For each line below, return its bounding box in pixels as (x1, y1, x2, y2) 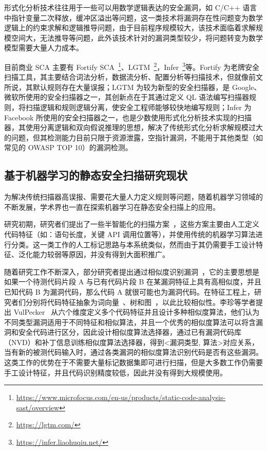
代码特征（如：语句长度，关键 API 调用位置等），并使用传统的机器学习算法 (4, 228, 256, 239)
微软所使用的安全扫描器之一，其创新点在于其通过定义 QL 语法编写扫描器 (4, 92, 249, 102)
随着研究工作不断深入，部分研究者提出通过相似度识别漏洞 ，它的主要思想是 (4, 266, 259, 277)
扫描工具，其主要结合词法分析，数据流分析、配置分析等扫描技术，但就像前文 (4, 71, 263, 82)
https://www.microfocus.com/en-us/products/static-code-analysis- (16, 392, 226, 403)
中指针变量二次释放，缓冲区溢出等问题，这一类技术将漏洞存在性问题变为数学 (4, 12, 263, 23)
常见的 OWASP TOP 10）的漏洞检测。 (4, 142, 132, 153)
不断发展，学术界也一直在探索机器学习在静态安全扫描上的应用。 (4, 201, 220, 212)
